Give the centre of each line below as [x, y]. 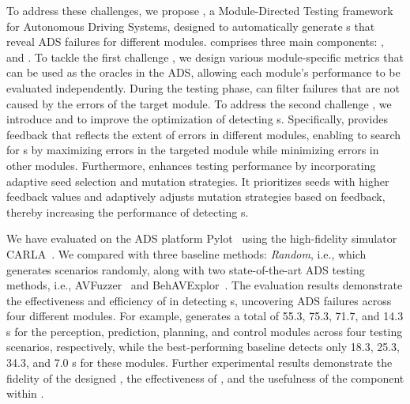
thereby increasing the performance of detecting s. [128, 211]
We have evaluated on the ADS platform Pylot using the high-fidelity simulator [202, 238]
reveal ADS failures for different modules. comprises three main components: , [195, 42]
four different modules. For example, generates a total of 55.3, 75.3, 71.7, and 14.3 [205, 316]
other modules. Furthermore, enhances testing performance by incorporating [191, 165]
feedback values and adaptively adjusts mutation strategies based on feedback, [196, 196]
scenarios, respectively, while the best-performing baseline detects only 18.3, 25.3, [203, 347]
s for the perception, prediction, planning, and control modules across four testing [205, 331]
